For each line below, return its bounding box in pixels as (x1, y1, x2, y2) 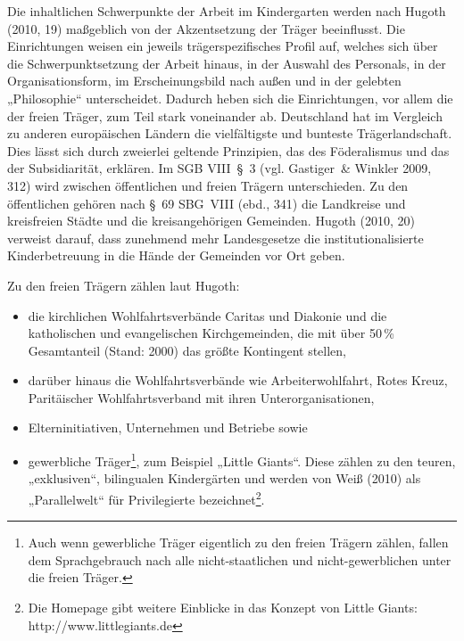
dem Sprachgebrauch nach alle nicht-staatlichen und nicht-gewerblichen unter (28, 550, 452, 569)
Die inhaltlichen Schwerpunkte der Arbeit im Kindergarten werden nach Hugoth (7, 2, 446, 20)
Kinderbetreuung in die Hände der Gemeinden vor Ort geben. (7, 246, 345, 265)
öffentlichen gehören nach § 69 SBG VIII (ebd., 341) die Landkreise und (7, 193, 406, 212)
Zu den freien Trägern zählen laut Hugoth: (7, 275, 240, 294)
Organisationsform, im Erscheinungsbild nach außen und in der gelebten (7, 71, 402, 90)
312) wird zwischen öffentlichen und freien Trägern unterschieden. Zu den (7, 176, 409, 194)
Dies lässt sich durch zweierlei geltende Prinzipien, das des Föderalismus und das (7, 141, 450, 160)
